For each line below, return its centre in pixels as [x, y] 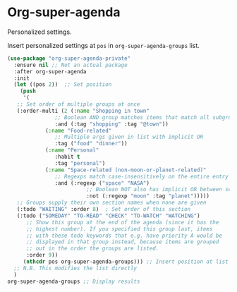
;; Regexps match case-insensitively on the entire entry [142, 176]
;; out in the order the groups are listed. [92, 249]
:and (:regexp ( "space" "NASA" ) [102, 183]
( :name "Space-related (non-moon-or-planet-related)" [126, 170]
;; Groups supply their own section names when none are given [111, 203]
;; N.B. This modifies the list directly [75, 268]
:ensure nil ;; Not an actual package [71, 65]
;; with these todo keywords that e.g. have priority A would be [124, 236]
